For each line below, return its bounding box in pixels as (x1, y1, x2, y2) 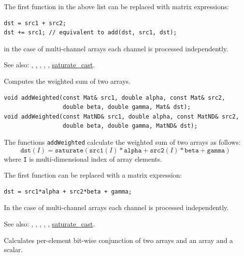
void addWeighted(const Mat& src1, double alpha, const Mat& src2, (4, 94, 226, 101)
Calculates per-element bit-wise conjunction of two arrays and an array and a (4, 235, 233, 245)
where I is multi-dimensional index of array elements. (4, 153, 162, 164)
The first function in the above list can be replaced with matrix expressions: (4, 1, 229, 11)
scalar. (4, 244, 23, 255)
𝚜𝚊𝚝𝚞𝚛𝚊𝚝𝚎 (55, 147, 84, 154)
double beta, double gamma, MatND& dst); (62, 122, 198, 130)
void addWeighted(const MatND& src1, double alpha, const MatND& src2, (4, 113, 239, 120)
